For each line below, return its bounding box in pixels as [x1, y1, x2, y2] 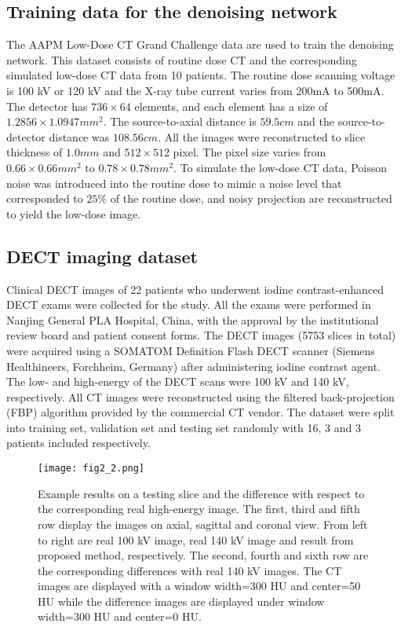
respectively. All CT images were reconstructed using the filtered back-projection [6, 388, 395, 405]
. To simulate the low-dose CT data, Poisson [173, 159, 388, 175]
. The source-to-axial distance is [103, 113, 257, 130]
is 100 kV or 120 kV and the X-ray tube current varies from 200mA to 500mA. [6, 82, 385, 98]
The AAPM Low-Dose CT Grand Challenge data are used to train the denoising [6, 36, 394, 53]
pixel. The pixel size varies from [173, 144, 326, 160]
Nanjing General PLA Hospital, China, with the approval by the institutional [6, 311, 379, 328]
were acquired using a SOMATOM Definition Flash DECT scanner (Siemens [6, 342, 375, 358]
